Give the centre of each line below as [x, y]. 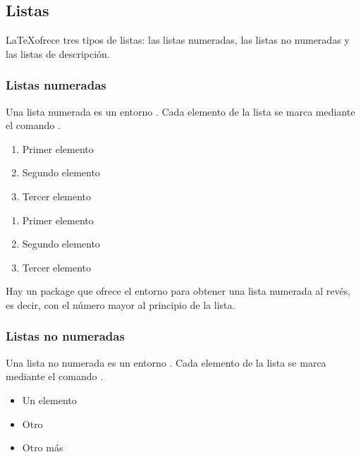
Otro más [43, 447]
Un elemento [49, 400]
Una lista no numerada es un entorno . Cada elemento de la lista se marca [166, 362]
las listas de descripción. [58, 53]
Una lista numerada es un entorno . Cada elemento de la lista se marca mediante [180, 111]
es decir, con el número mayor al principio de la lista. [121, 304]
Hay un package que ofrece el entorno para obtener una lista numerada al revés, [178, 291]
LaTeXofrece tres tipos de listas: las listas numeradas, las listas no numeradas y [178, 40]
